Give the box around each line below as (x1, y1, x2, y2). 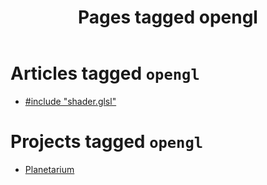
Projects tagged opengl (10, 131, 204, 153)
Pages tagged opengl (78, 6, 258, 29)
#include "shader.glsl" (24, 95, 117, 107)
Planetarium (24, 163, 75, 175)
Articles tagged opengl (10, 62, 200, 85)
